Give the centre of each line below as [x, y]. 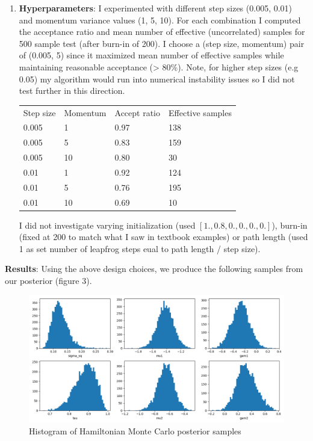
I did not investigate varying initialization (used [107, 225]
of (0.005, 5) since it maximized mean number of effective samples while [151, 55]
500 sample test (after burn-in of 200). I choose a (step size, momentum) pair [162, 43]
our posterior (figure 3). [48, 281]
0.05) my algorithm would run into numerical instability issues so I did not [157, 79]
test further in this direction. [72, 91]
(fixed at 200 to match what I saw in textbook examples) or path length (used [163, 237]
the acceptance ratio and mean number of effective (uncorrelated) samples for [162, 32]
